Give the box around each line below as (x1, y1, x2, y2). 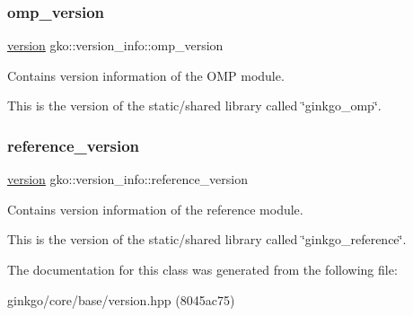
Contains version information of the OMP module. (7, 66, 285, 84)
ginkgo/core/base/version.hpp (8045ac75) (7, 290, 235, 309)
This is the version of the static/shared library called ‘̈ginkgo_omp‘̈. (7, 96, 382, 115)
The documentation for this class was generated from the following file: (7, 260, 398, 278)
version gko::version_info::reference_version (7, 170, 249, 189)
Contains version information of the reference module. (7, 199, 303, 218)
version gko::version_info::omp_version (7, 36, 224, 55)
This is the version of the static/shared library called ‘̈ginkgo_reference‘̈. (7, 230, 407, 249)
